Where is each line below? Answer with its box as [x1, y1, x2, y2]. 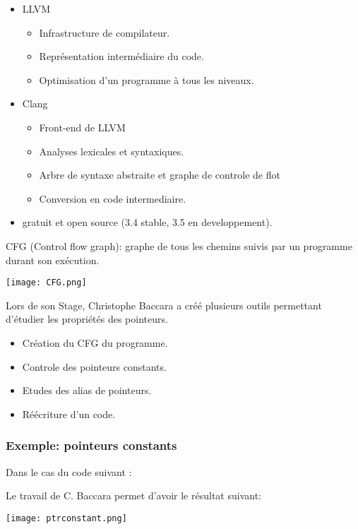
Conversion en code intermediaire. [39, 191, 186, 206]
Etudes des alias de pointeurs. [22, 383, 152, 398]
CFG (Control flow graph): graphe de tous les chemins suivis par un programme [6, 238, 352, 253]
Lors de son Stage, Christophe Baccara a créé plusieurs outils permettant [6, 297, 322, 312]
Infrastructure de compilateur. [39, 25, 170, 40]
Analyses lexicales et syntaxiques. [39, 143, 184, 158]
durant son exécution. [6, 252, 100, 267]
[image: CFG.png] [6, 278, 87, 288]
